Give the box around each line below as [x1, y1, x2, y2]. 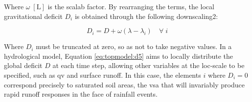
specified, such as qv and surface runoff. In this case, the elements [4, 69, 201, 80]
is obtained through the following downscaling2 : [74, 11, 218, 21]
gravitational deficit [4, 11, 63, 21]
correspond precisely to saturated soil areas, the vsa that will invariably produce [4, 79, 245, 89]
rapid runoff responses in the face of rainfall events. [4, 89, 158, 99]
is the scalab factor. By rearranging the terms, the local [47, 1, 214, 11]
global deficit [4, 60, 43, 70]
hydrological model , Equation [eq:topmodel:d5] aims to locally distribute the [4, 51, 233, 61]
